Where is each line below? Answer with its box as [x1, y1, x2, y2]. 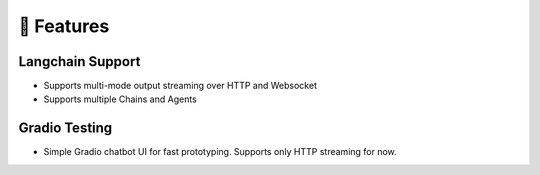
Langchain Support [18, 53, 141, 70]
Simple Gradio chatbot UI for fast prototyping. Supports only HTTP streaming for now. [43, 146, 397, 158]
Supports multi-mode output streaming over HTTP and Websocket [43, 80, 317, 92]
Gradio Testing [18, 120, 113, 137]
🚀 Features [18, 15, 110, 37]
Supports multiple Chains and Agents [43, 93, 197, 105]
